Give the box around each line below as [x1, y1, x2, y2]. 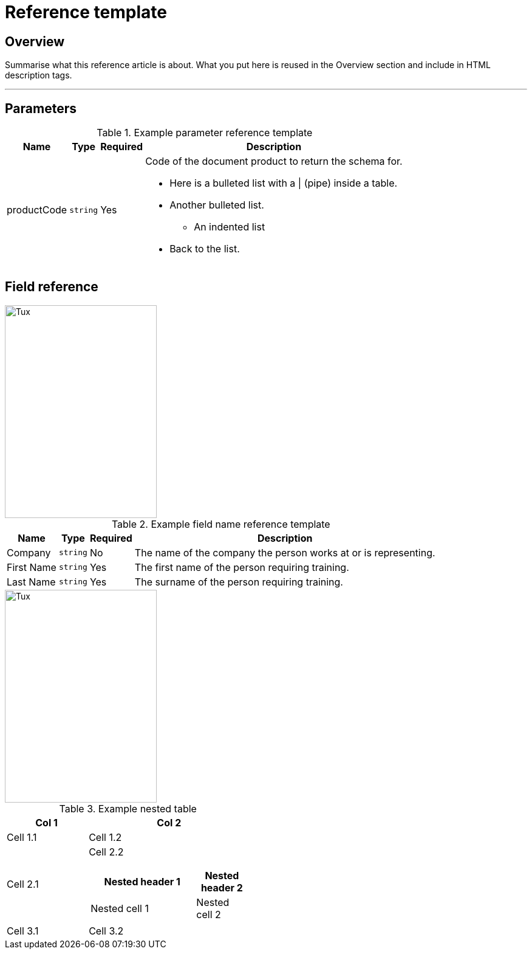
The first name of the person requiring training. [134, 561, 349, 573]
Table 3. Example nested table [59, 802, 197, 815]
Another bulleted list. [169, 199, 264, 212]
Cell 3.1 [7, 924, 39, 937]
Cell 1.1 [7, 831, 37, 843]
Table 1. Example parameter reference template [97, 126, 313, 139]
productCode [7, 204, 67, 216]
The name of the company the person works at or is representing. [134, 546, 435, 559]
